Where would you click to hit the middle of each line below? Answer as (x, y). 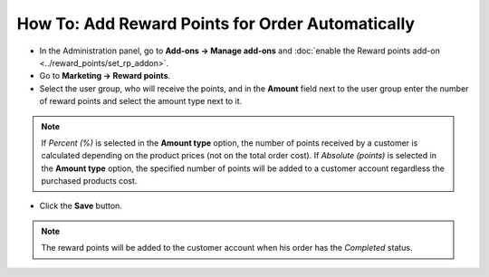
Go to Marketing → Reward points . (105, 76)
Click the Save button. (81, 206)
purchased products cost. (89, 181)
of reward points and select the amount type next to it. (141, 101)
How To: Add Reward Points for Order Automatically (216, 24)
